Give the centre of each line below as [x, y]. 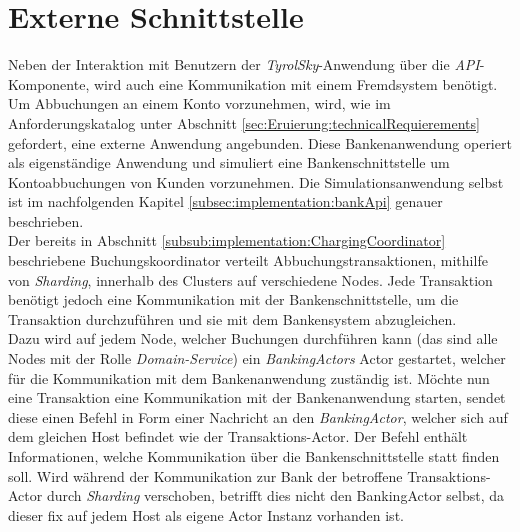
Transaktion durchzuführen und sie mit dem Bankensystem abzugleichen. [232, 318]
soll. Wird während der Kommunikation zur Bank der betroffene [205, 475]
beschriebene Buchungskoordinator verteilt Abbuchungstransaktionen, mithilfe [248, 260]
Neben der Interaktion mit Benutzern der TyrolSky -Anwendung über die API [244, 64]
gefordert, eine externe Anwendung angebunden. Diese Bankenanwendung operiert [260, 142]
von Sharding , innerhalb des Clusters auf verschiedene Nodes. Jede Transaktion [250, 279]
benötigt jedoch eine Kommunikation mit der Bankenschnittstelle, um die [233, 299]
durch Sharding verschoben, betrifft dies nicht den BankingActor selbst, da [275, 495]
